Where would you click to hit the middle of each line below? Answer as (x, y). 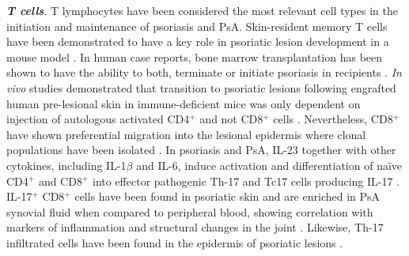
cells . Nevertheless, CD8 (333, 119)
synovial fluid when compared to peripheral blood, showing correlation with (190, 211)
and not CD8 (231, 119)
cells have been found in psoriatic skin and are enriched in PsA (227, 196)
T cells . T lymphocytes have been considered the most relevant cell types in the (202, 10)
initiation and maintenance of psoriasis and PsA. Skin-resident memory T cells (197, 26)
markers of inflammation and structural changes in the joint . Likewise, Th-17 (195, 227)
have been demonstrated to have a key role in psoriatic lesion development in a (198, 41)
